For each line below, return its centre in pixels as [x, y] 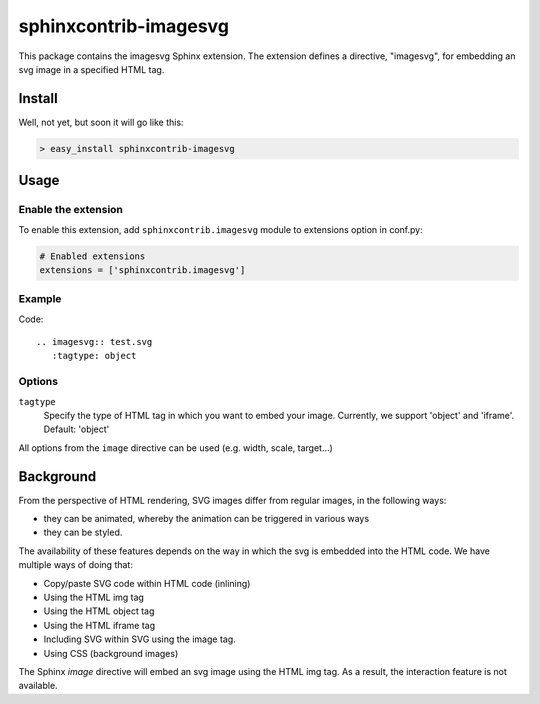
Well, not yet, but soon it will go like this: [101, 122]
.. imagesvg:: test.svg [94, 342]
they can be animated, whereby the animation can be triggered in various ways [206, 519]
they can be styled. [83, 532]
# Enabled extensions [92, 256]
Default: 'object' [76, 429]
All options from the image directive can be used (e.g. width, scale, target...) [176, 447]
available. [38, 686]
